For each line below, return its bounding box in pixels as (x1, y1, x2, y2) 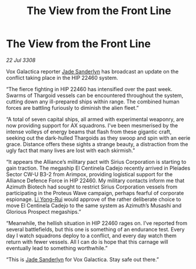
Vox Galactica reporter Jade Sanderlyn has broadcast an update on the (6, 68, 179, 75)
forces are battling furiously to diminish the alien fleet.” (6, 104, 139, 111)
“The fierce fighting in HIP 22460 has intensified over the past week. (6, 85, 172, 92)
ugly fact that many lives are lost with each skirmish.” (6, 147, 135, 154)
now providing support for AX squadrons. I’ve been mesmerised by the (6, 122, 178, 129)
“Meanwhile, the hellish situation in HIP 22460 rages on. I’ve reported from (6, 219, 187, 227)
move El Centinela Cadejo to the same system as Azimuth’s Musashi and (6, 201, 182, 209)
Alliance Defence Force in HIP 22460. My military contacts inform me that (6, 177, 185, 184)
